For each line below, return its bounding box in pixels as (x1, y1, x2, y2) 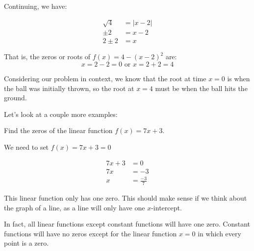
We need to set (4, 142, 49, 152)
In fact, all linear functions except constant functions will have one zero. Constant (4, 219, 251, 229)
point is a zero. (4, 238, 49, 248)
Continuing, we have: (4, 1, 67, 11)
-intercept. (151, 202, 182, 212)
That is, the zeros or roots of (4, 51, 91, 62)
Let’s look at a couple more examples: (4, 109, 118, 119)
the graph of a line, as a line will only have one (4, 202, 145, 212)
